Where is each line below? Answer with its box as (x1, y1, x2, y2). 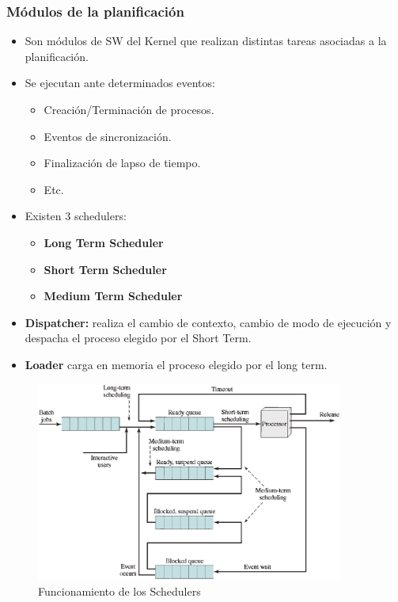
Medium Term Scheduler (44, 288, 183, 304)
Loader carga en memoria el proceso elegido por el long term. (25, 356, 328, 372)
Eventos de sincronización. (44, 128, 172, 144)
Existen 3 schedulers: (25, 208, 127, 224)
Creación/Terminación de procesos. (44, 101, 214, 117)
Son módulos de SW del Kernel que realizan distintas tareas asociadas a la (25, 32, 387, 49)
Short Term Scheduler (44, 261, 167, 277)
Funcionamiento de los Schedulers (38, 582, 201, 599)
